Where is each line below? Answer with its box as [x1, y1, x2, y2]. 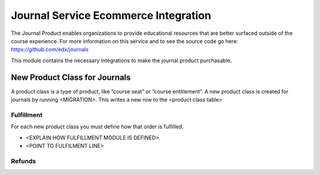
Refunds [11, 157, 36, 165]
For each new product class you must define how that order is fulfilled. [11, 123, 184, 130]
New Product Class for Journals [11, 72, 131, 82]
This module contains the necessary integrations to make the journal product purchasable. [11, 57, 232, 64]
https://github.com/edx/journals [11, 46, 89, 53]
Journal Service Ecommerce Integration [11, 9, 212, 22]
